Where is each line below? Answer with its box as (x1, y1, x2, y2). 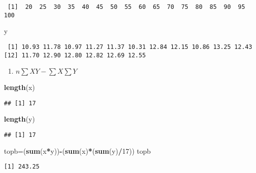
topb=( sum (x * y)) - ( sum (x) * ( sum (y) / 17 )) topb (4, 145, 151, 156)
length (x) (4, 82, 35, 92)
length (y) (4, 114, 35, 124)
